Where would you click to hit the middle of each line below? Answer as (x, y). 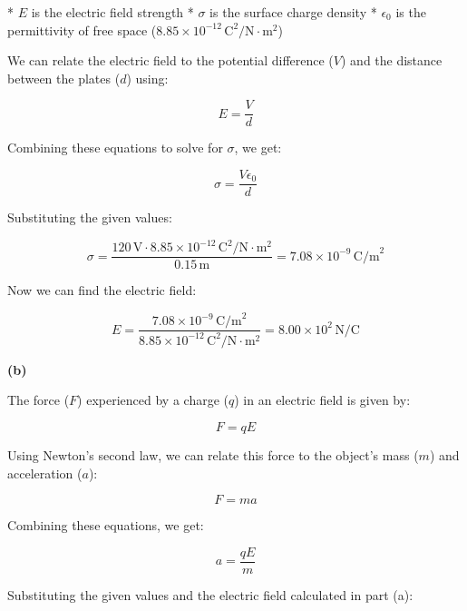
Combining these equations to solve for (115, 148)
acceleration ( (45, 473)
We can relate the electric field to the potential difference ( (170, 60)
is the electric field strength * (112, 12)
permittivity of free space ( (82, 30)
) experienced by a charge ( (153, 400)
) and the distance (391, 60)
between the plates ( (64, 78)
